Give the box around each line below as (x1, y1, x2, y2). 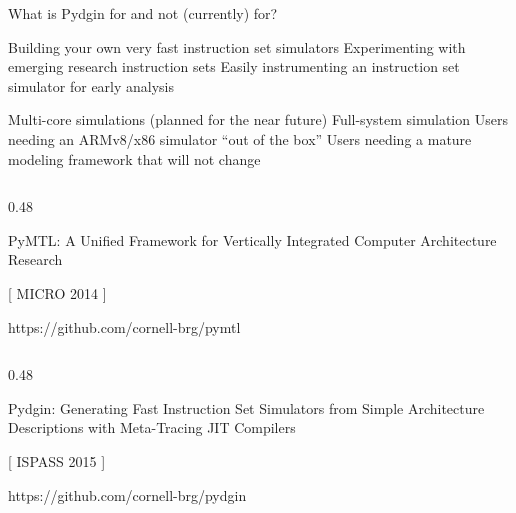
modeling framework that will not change (8, 148, 261, 169)
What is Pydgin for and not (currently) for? (8, 3, 278, 23)
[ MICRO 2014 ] (8, 282, 107, 303)
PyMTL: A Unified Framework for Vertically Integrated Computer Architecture (8, 229, 497, 250)
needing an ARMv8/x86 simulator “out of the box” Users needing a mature (8, 128, 472, 149)
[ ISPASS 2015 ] (8, 450, 106, 471)
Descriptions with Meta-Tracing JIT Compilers (8, 417, 296, 438)
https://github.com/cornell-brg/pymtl (8, 316, 241, 337)
